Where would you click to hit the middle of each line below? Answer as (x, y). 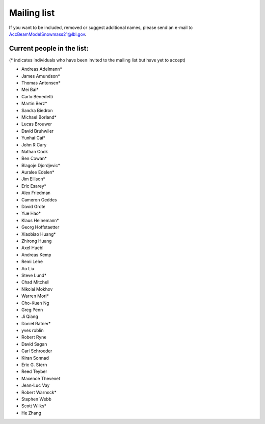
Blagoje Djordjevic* (41, 165)
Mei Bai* (30, 90)
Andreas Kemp (36, 254)
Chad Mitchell (35, 282)
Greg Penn (32, 310)
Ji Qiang (30, 316)
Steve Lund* (34, 275)
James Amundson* (41, 76)
